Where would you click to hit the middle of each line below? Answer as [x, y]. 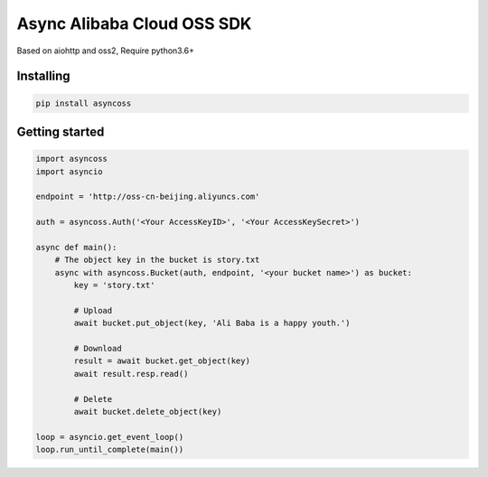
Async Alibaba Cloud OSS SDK [134, 23]
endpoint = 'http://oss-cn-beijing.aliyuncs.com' [148, 197]
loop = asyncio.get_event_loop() [110, 437]
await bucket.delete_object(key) [148, 412]
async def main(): [76, 247]
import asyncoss [72, 159]
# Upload [93, 310]
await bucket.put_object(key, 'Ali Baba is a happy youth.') [212, 323]
